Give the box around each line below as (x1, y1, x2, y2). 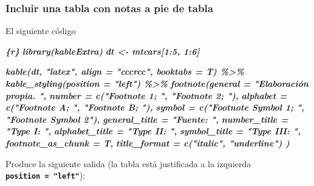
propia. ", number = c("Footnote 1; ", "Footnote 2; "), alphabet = (5, 89, 287, 102)
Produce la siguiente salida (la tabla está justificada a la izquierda (5, 157, 251, 170)
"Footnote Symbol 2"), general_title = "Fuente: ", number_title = (5, 112, 288, 125)
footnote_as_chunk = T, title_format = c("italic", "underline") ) (5, 136, 290, 149)
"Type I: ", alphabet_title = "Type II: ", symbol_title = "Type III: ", (5, 125, 301, 137)
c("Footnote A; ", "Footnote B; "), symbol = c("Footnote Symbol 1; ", (5, 101, 305, 114)
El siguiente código (5, 24, 76, 37)
